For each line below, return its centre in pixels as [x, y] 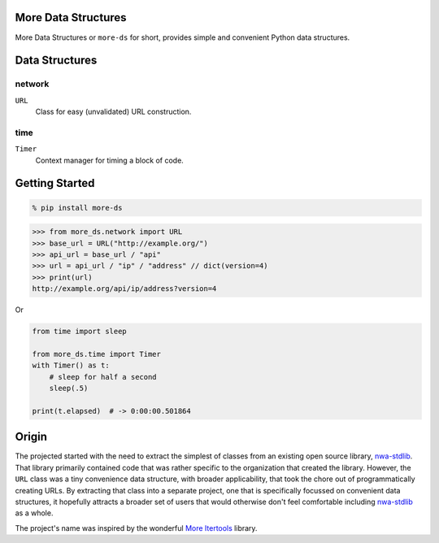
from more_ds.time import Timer [97, 354]
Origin [31, 437]
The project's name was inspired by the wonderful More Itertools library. [136, 528]
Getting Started [55, 183]
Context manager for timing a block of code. [110, 160]
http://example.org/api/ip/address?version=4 [124, 289]
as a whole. [34, 513]
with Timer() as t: [71, 365]
